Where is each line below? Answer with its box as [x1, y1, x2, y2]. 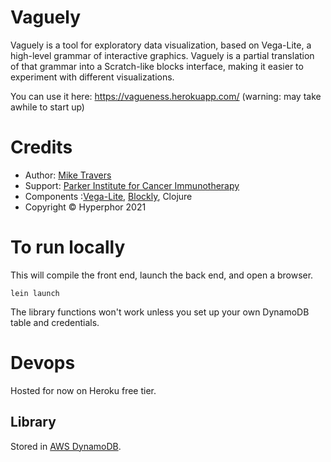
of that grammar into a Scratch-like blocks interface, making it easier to [10, 60, 304, 72]
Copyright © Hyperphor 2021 [24, 201, 147, 213]
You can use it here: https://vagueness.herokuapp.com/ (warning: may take [10, 90, 322, 102]
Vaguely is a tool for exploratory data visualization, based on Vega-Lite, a [10, 39, 312, 51]
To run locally [10, 236, 126, 259]
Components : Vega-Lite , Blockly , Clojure [24, 190, 193, 202]
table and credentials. [10, 316, 100, 328]
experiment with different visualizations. [10, 71, 175, 83]
